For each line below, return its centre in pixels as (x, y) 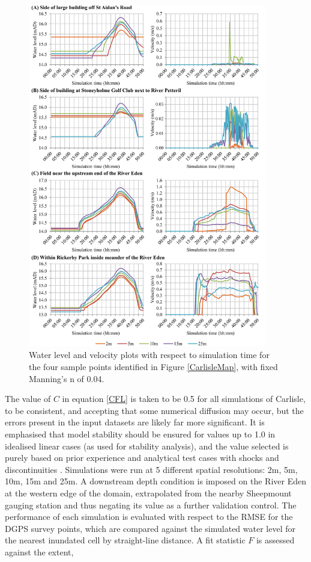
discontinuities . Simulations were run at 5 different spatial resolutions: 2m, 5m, (151, 469)
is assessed (275, 540)
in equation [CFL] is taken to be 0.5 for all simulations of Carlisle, (184, 399)
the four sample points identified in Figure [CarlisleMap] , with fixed (153, 367)
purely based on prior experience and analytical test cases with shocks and (142, 458)
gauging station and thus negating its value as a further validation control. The (151, 505)
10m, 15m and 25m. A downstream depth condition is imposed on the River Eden (155, 481)
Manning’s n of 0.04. (67, 378)
